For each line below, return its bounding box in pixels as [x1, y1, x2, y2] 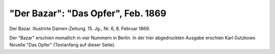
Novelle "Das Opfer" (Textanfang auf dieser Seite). [9, 42, 116, 48]
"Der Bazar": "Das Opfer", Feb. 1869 [9, 8, 167, 19]
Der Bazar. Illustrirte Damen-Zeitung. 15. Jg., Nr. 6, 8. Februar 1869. [9, 25, 150, 32]
